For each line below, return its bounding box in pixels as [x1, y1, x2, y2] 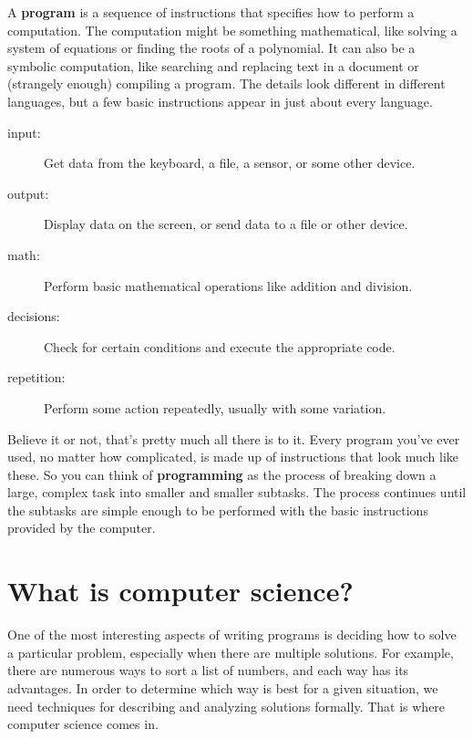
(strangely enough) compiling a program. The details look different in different [7, 74, 446, 93]
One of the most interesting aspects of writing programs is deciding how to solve [7, 625, 457, 644]
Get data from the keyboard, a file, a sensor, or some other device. [44, 153, 416, 172]
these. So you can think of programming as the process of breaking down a [7, 464, 437, 484]
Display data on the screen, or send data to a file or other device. [44, 214, 408, 234]
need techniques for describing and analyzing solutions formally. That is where [7, 696, 446, 715]
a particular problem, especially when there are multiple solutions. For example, [7, 642, 454, 661]
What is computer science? [7, 572, 354, 609]
